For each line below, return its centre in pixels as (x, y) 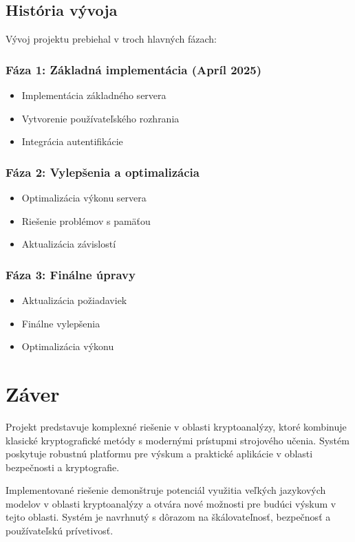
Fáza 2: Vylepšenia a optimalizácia (103, 172)
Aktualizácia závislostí (69, 244)
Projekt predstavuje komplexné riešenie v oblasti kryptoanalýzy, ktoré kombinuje (176, 426)
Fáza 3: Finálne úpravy (71, 274)
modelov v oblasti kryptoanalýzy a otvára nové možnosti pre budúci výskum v (171, 503)
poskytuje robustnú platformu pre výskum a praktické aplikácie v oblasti (159, 454)
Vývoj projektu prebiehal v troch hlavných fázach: (111, 39)
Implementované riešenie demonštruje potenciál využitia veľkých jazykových (166, 490)
